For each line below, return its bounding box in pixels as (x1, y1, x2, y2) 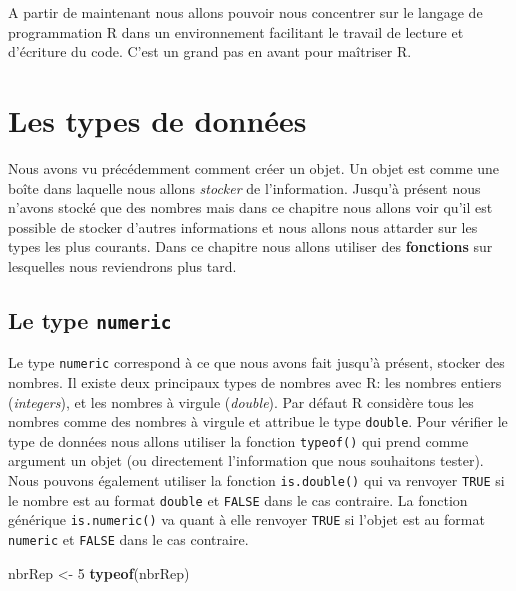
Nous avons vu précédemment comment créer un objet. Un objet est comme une (8, 157, 500, 178)
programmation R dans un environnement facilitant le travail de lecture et (8, 21, 464, 42)
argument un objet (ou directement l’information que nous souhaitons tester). (8, 450, 484, 471)
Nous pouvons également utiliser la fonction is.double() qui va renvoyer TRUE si (8, 470, 505, 490)
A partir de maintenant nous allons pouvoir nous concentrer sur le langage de (8, 2, 483, 22)
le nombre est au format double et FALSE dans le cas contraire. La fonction (8, 489, 468, 510)
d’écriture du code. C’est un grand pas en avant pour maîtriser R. (8, 41, 412, 62)
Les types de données (8, 99, 307, 140)
